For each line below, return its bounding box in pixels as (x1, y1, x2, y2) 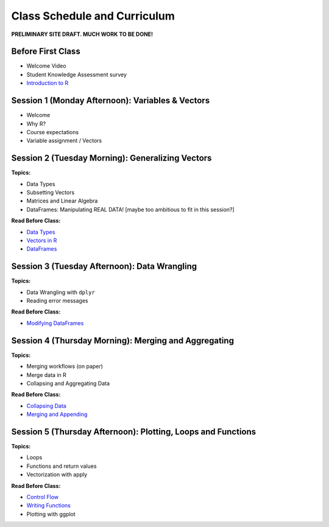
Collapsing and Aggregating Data (26, 379, 110, 387)
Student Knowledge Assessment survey (26, 71, 127, 78)
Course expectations (26, 128, 79, 135)
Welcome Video (26, 62, 66, 70)
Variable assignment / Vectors (26, 137, 102, 145)
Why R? (26, 120, 46, 127)
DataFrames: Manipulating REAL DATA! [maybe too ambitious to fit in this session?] (26, 206, 235, 213)
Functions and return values (26, 462, 97, 470)
